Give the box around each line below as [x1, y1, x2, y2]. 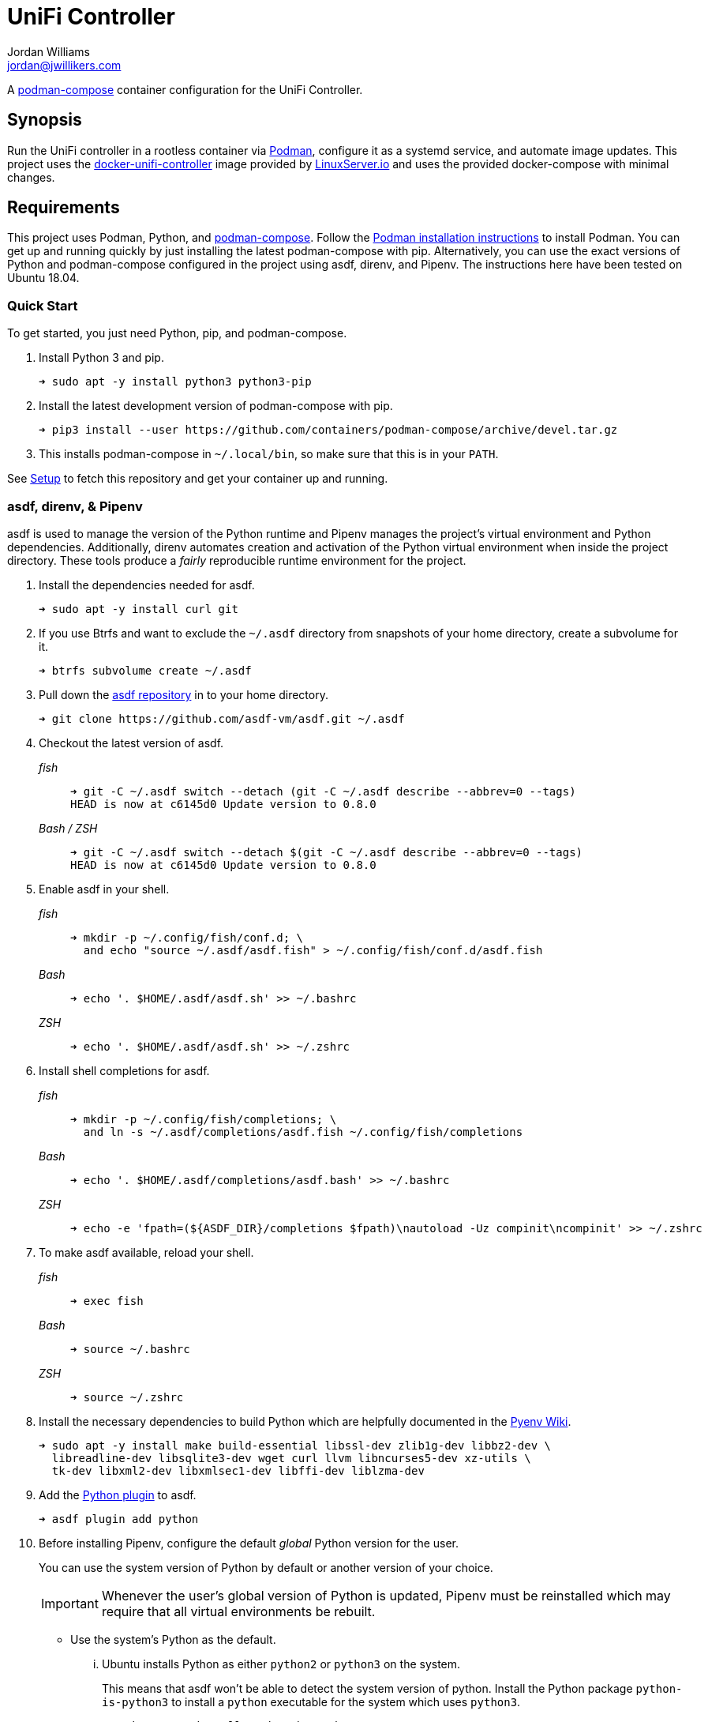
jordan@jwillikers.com [7, 58, 122, 72]
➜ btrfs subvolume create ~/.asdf [39, 664, 252, 677]
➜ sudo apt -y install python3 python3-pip [39, 375, 312, 389]
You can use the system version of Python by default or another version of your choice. [39, 1560, 493, 1574]
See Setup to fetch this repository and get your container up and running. [7, 472, 388, 486]
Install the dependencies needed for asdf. [39, 577, 255, 592]
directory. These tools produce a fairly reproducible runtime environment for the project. [7, 553, 466, 567]
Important [41, 1595, 99, 1611]
